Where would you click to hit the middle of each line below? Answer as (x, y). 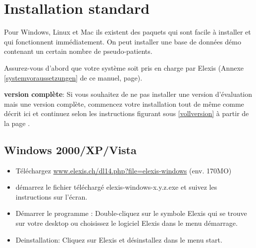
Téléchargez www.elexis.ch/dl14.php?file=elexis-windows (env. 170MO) (124, 170)
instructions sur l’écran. (51, 196)
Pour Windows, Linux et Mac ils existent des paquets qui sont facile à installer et (128, 32)
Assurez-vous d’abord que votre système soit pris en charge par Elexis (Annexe (124, 67)
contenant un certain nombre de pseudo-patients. (78, 51)
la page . (17, 123)
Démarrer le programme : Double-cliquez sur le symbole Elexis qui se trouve (131, 213)
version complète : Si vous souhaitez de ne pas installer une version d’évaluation (128, 94)
